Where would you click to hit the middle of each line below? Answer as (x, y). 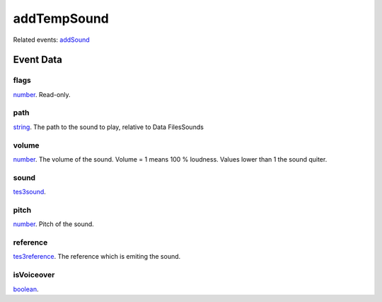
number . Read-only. (42, 94)
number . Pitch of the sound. (54, 224)
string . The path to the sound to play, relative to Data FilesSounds (109, 127)
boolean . (26, 289)
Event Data (38, 60)
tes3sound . (29, 192)
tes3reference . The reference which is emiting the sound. (97, 257)
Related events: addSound (51, 40)
